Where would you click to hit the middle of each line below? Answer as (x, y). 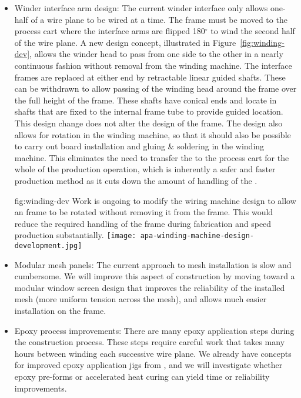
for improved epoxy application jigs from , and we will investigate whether (148, 365)
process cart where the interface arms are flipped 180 (110, 31)
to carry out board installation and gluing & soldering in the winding (139, 146)
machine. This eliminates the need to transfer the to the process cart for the (152, 157)
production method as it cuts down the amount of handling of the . (136, 180)
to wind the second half (253, 31)
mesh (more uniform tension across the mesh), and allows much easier (141, 299)
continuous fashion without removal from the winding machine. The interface (153, 65)
